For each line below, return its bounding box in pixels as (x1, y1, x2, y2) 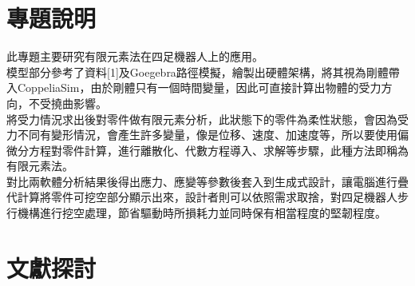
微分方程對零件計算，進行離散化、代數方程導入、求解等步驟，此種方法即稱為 (6, 141, 409, 158)
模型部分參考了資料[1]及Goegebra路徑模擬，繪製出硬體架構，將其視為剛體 (6, 63, 389, 80)
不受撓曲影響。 (28, 94, 107, 111)
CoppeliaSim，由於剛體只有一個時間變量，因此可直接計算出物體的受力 (17, 79, 381, 96)
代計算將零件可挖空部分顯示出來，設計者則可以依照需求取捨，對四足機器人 (6, 189, 397, 205)
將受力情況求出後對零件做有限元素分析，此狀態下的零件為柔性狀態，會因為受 (6, 110, 409, 127)
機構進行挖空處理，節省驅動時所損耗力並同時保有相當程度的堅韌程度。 (17, 205, 386, 221)
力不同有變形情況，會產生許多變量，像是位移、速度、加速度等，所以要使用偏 (6, 126, 409, 143)
